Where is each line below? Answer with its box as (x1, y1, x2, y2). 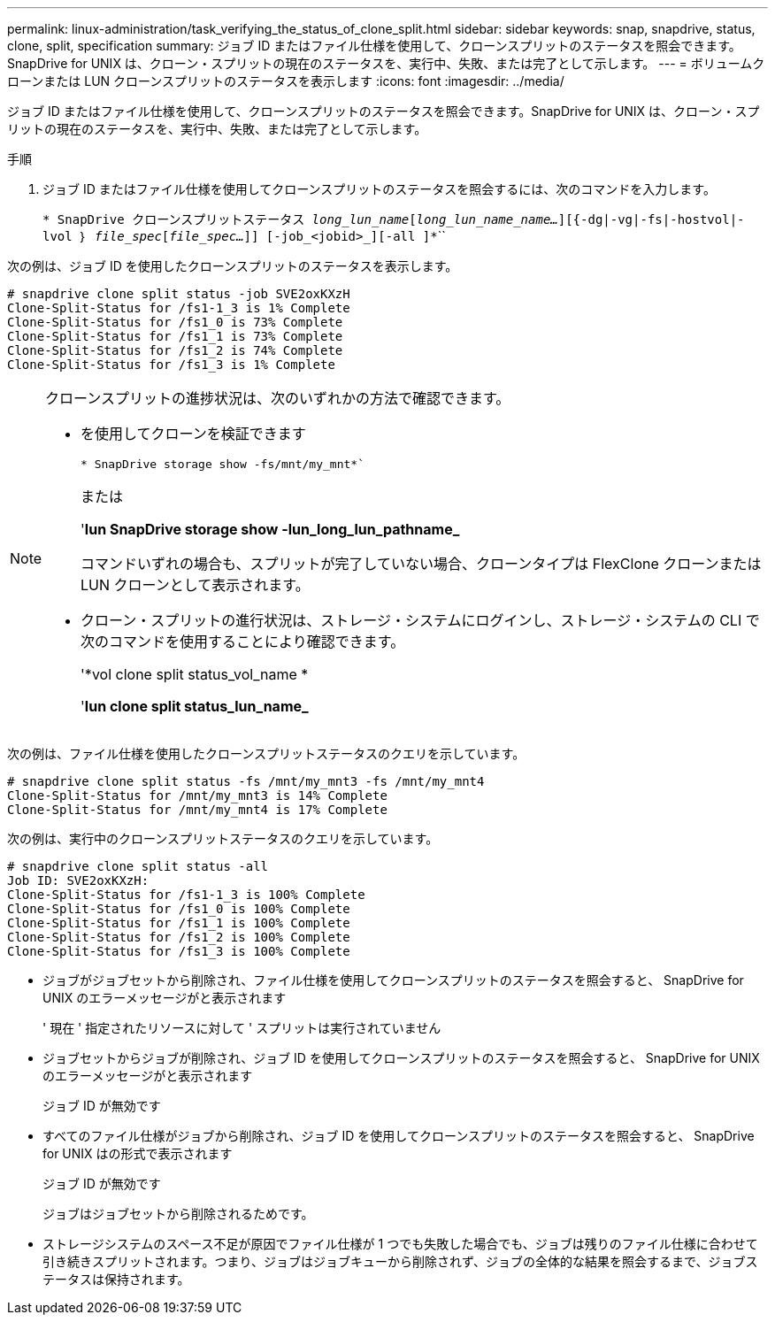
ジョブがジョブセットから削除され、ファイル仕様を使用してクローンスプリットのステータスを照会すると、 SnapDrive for (42, 972, 744, 988)
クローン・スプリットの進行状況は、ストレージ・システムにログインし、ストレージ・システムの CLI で (81, 611, 760, 629)
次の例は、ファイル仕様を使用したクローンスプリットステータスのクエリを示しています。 (7, 746, 526, 761)
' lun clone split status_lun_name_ (81, 697, 309, 715)
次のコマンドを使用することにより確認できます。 (81, 633, 405, 650)
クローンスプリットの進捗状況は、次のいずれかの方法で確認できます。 (45, 389, 510, 407)
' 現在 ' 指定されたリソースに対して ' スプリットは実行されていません (42, 1020, 441, 1035)
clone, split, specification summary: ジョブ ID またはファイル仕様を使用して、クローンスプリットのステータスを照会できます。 (7, 38, 741, 53)
